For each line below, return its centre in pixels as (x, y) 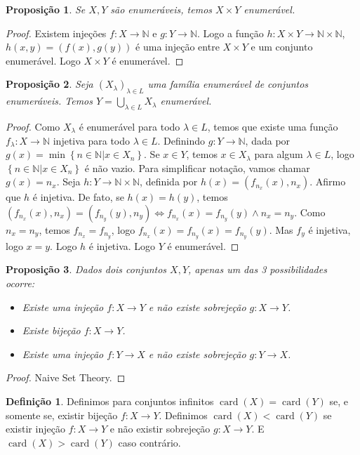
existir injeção (35, 429)
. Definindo (181, 140)
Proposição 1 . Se (46, 9)
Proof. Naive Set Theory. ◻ (66, 377)
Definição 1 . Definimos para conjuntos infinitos (110, 401)
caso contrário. (149, 442)
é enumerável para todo (129, 126)
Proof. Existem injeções (56, 33)
